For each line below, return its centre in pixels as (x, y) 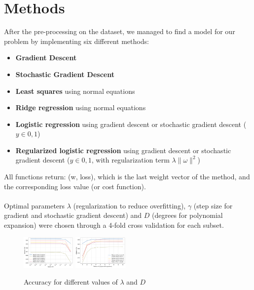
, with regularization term (130, 160)
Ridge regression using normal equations (81, 107)
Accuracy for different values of (71, 281)
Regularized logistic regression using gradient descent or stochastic (123, 150)
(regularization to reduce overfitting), (129, 205)
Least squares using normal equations (75, 91)
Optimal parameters (35, 205)
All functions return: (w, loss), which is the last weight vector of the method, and (127, 177)
